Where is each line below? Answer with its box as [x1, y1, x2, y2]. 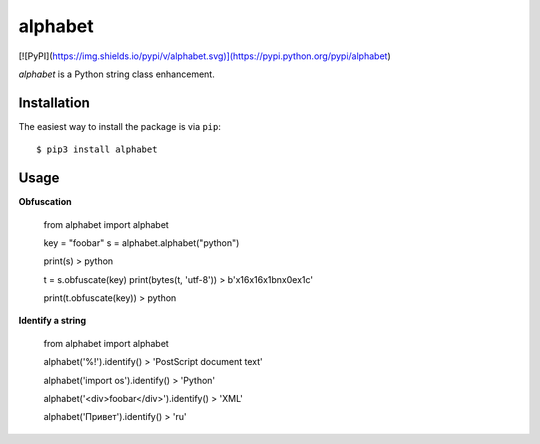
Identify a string [18, 315, 87, 327]
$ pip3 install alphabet [36, 144, 158, 155]
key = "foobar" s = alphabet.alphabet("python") [43, 236, 240, 249]
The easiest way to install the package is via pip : [18, 120, 222, 132]
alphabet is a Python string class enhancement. [18, 68, 215, 80]
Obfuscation [18, 196, 72, 208]
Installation [18, 94, 90, 111]
